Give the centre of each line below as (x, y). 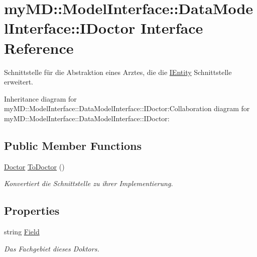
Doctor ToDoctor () (34, 166)
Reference (39, 48)
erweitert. (19, 82)
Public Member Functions (73, 145)
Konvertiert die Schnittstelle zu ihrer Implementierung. (89, 183)
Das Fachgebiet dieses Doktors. (52, 248)
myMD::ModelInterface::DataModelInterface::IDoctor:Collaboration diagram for (127, 108)
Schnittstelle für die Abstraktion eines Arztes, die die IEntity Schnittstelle (118, 72)
